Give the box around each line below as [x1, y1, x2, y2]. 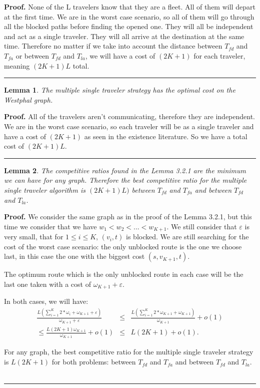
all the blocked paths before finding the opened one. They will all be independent [4, 21, 253, 32]
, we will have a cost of [85, 50, 155, 61]
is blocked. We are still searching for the [126, 231, 249, 242]
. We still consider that [166, 221, 237, 231]
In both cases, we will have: [4, 296, 88, 306]
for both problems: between [51, 356, 136, 367]
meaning [4, 60, 30, 71]
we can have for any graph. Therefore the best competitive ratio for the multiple [4, 175, 247, 185]
